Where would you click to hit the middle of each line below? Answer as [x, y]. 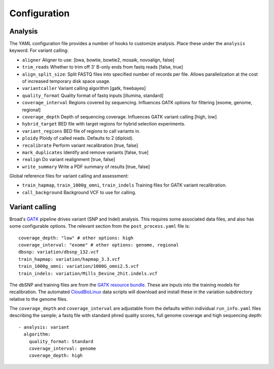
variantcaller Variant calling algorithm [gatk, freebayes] [84, 88]
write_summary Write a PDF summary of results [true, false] [86, 166]
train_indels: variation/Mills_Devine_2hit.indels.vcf [88, 273]
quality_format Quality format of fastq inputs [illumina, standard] [93, 95]
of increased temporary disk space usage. [66, 81]
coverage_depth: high [56, 356]
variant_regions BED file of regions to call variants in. [81, 131]
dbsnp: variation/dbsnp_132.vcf [59, 252]
